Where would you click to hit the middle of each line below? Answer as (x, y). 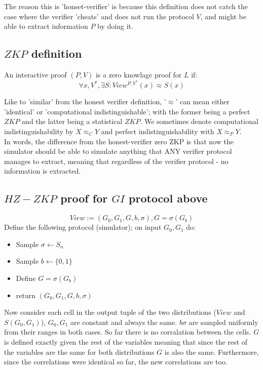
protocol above (168, 198)
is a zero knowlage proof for (139, 74)
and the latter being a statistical (72, 121)
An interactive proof (35, 74)
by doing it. (115, 26)
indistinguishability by (39, 131)
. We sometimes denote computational (199, 121)
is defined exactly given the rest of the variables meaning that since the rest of (126, 341)
